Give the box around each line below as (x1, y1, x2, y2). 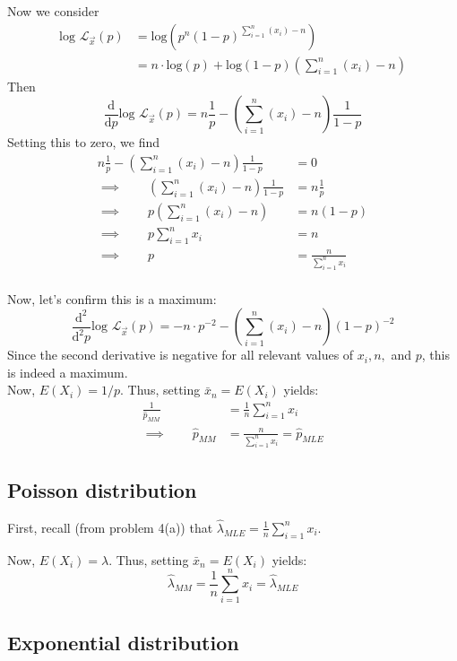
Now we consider (7, 2, 99, 20)
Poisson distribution (7, 475, 197, 503)
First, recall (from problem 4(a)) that (7, 517, 213, 536)
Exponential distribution (7, 628, 239, 656)
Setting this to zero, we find (7, 133, 160, 152)
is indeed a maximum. (7, 362, 128, 381)
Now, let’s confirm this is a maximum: (7, 289, 217, 308)
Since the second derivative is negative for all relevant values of (7, 345, 354, 364)
